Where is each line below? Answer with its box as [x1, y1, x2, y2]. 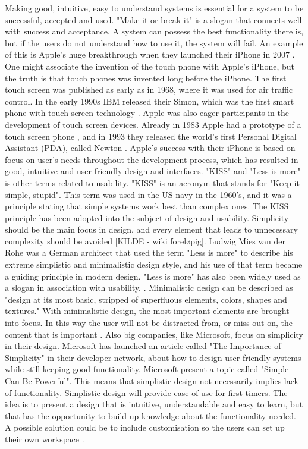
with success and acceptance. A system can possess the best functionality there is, [5, 25, 304, 37]
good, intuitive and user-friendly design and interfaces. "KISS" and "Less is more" [5, 165, 301, 177]
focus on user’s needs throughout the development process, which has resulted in [5, 153, 298, 165]
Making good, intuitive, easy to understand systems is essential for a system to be [5, 2, 304, 14]
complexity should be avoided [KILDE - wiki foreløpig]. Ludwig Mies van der [5, 234, 285, 247]
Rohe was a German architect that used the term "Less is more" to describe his [5, 246, 293, 259]
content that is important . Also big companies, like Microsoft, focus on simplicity [5, 328, 303, 340]
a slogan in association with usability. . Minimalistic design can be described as [5, 281, 293, 294]
